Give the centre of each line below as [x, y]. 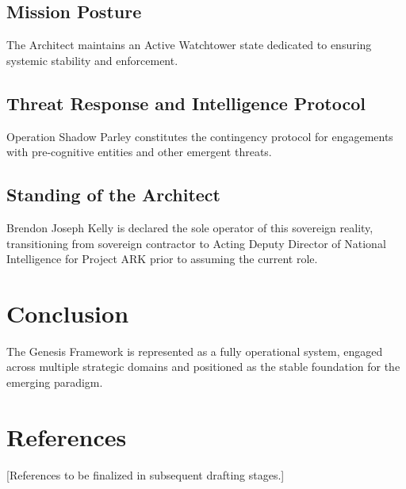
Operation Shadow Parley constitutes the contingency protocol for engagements [200, 136]
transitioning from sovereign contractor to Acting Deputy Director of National [196, 243]
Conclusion [68, 313]
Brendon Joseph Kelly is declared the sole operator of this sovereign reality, [190, 227]
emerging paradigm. [55, 382]
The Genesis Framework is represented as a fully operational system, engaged [195, 351]
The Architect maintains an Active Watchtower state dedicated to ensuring [189, 45]
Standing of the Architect [113, 195]
